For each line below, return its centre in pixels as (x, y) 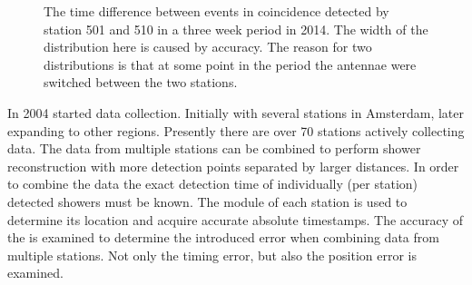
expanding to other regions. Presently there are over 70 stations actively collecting (236, 130)
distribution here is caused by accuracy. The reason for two (208, 47)
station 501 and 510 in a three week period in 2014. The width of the (236, 29)
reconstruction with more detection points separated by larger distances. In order (233, 166)
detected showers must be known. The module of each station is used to (207, 201)
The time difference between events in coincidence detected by (216, 11)
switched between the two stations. (141, 82)
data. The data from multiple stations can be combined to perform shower (214, 148)
